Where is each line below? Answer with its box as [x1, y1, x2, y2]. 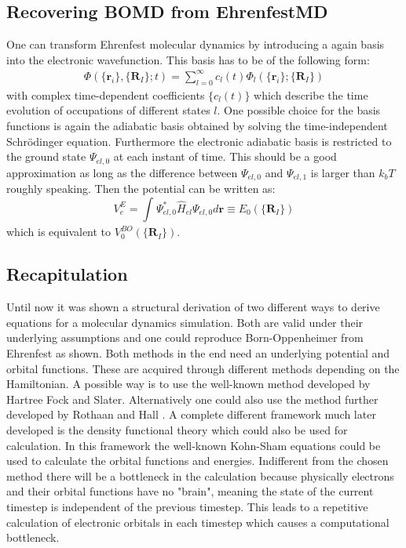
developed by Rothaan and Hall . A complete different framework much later [6, 406, 376, 423]
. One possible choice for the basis [217, 102, 381, 118]
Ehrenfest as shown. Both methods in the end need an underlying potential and [6, 344, 390, 361]
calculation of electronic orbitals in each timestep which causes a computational [6, 514, 390, 530]
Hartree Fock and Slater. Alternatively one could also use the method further [6, 390, 379, 407]
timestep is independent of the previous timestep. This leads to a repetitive [6, 498, 368, 514]
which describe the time [254, 86, 368, 103]
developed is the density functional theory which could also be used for [6, 421, 348, 437]
